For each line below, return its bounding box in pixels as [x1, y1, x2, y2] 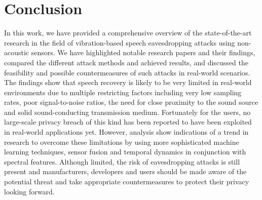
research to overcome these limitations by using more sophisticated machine [4, 136, 239, 147]
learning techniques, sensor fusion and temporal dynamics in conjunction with [4, 146, 246, 157]
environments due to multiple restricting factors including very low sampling [4, 87, 242, 97]
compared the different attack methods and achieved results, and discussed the [4, 57, 248, 67]
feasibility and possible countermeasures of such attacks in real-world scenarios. [4, 67, 250, 77]
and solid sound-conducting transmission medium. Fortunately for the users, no [4, 106, 251, 117]
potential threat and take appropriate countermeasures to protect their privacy [4, 176, 249, 187]
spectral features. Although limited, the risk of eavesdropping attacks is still [4, 156, 240, 167]
